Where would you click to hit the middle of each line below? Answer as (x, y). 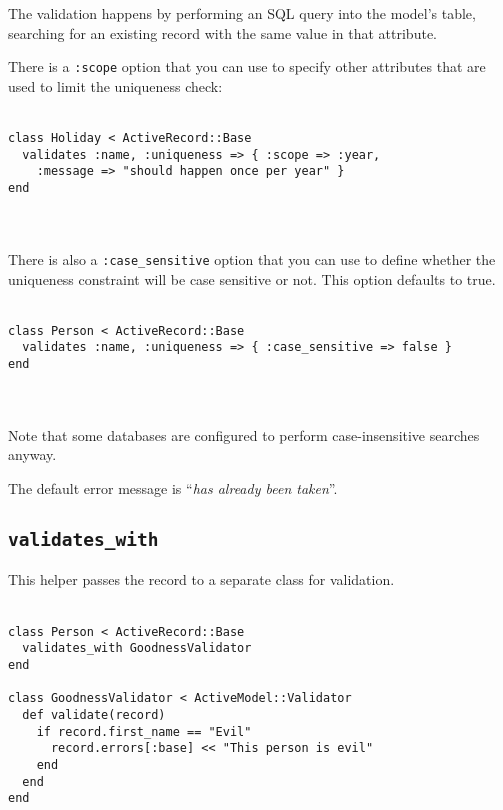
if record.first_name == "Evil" (144, 731)
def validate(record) (94, 714)
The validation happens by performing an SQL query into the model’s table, (242, 13)
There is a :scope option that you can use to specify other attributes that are (247, 66)
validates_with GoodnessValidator (137, 648)
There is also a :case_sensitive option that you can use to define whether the (252, 258)
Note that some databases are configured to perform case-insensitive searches (244, 434)
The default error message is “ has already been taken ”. (173, 488)
